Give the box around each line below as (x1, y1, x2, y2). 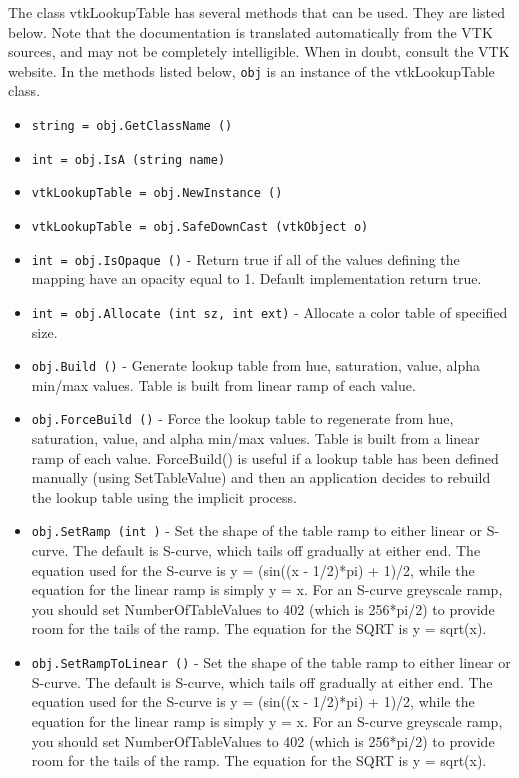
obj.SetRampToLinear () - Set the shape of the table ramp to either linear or (31, 652, 511, 673)
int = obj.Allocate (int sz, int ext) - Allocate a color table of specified (31, 301, 508, 322)
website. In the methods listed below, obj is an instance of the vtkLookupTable (8, 60, 495, 81)
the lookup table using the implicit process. (31, 486, 297, 507)
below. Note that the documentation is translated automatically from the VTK (8, 21, 493, 42)
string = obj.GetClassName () (31, 119, 233, 134)
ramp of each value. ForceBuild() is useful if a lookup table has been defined (31, 447, 499, 468)
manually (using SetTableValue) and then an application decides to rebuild (31, 467, 491, 488)
